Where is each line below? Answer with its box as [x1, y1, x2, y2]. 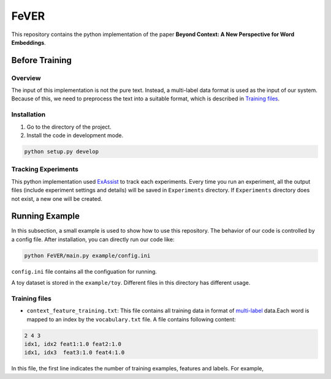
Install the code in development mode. [26, 132, 124, 139]
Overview [11, 73, 41, 82]
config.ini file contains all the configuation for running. [11, 268, 158, 275]
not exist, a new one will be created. [11, 195, 102, 202]
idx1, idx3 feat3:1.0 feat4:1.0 [24, 349, 125, 356]
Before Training [11, 55, 72, 66]
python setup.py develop [24, 148, 99, 155]
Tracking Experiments [11, 165, 79, 174]
